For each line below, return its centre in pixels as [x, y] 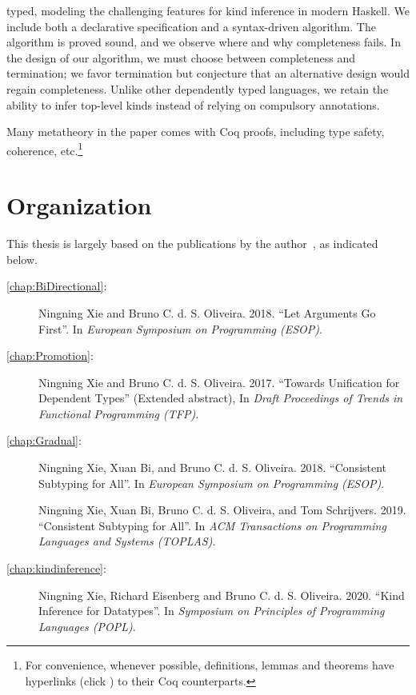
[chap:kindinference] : [56, 568]
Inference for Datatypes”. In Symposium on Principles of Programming [212, 611]
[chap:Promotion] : [50, 355]
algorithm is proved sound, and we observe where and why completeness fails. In [204, 42]
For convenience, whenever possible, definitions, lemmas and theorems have [210, 665]
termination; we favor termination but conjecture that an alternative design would [208, 73]
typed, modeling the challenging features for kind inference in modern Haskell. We [208, 10]
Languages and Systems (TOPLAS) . [127, 541]
